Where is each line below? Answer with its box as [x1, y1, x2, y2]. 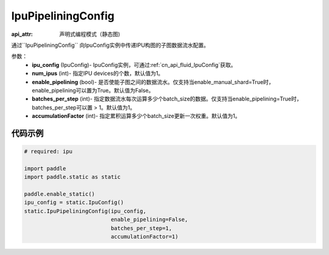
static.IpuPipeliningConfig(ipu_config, [24, 208, 146, 214]
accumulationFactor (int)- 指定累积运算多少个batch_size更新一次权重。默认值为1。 [32, 113, 241, 120]
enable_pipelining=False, [110, 216, 188, 223]
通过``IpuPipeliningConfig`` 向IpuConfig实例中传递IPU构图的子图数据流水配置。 [11, 41, 210, 49]
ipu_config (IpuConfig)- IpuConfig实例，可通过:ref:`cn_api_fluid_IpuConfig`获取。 [32, 61, 236, 68]
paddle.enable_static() [24, 190, 96, 198]
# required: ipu [24, 148, 73, 155]
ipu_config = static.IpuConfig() [24, 199, 124, 206]
